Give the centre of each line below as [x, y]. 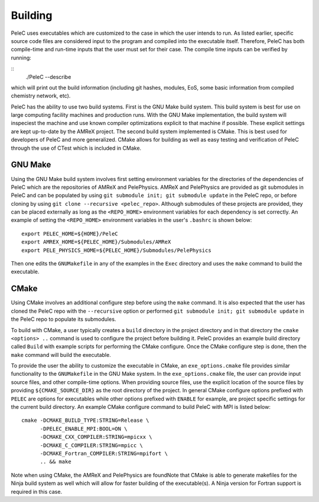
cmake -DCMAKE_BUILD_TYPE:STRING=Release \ [85, 421]
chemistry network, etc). [41, 96]
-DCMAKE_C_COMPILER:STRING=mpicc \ [91, 445]
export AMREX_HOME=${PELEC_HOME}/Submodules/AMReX [96, 242]
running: [21, 58]
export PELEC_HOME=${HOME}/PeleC [70, 234]
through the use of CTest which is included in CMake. [76, 148]
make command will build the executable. [61, 355]
